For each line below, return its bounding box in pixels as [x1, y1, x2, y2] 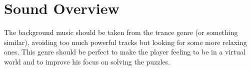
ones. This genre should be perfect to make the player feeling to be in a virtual [4, 46, 245, 57]
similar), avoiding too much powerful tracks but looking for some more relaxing [4, 36, 247, 47]
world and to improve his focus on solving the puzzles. [4, 56, 170, 66]
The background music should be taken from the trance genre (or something [4, 27, 238, 37]
